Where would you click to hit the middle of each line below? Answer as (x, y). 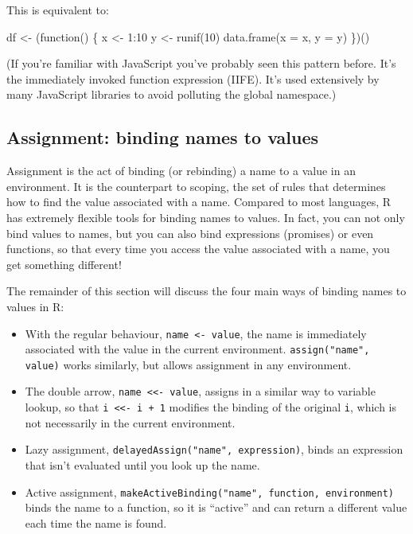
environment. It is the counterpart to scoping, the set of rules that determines (196, 186)
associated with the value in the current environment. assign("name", (197, 349)
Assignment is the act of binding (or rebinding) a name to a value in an (181, 171)
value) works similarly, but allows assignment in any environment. (188, 364)
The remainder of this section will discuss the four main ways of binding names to (206, 291)
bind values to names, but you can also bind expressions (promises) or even (190, 233)
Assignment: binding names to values (163, 137)
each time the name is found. (96, 522)
